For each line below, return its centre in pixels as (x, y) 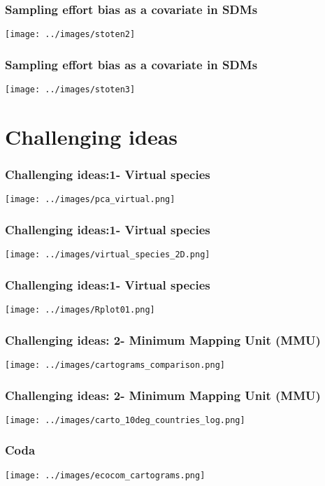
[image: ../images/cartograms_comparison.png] (115, 365)
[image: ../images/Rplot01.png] (80, 310)
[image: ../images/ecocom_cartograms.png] (105, 475)
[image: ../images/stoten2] (70, 35)
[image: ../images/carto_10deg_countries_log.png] (125, 420)
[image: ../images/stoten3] (70, 90)
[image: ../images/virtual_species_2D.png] (108, 255)
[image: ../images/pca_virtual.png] (90, 200)
